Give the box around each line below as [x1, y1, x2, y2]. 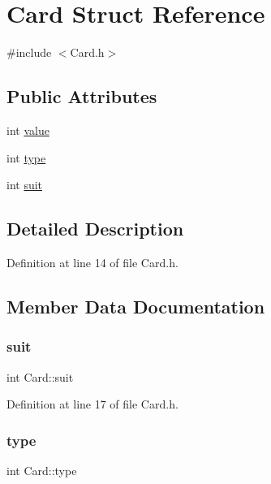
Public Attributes [6, 84, 157, 109]
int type [6, 149, 46, 166]
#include [6, 44, 52, 61]
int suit [6, 176, 43, 193]
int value [6, 121, 49, 138]
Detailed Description [6, 216, 184, 241]
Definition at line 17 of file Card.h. [6, 395, 179, 413]
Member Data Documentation [6, 293, 265, 318]
